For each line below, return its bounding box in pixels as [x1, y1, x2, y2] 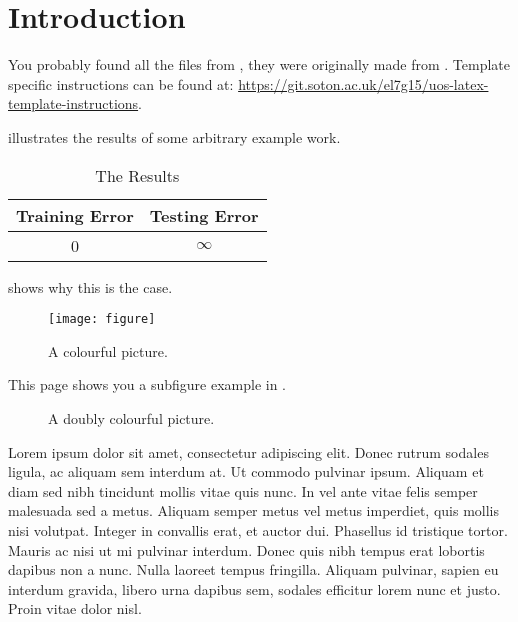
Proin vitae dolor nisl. [8, 598, 142, 619]
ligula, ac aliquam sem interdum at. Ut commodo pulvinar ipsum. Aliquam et [8, 461, 484, 482]
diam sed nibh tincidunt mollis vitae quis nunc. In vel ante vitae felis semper [8, 480, 478, 501]
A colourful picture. [48, 340, 168, 361]
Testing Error [149, 203, 259, 227]
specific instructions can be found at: [8, 73, 234, 94]
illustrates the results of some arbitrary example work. [8, 126, 341, 147]
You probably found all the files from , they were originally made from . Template [8, 54, 510, 75]
